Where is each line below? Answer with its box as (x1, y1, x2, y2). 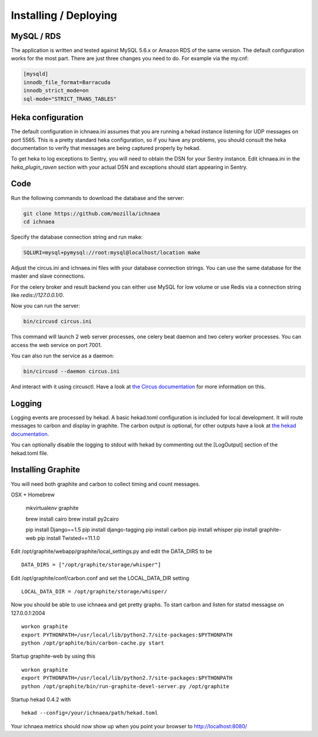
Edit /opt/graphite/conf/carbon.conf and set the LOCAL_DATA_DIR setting (11, 574, 190, 582)
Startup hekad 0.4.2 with (11, 696, 71, 703)
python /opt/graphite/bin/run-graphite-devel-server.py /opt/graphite (21, 683, 230, 689)
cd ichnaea (23, 218, 55, 225)
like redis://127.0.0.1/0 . (11, 292, 64, 299)
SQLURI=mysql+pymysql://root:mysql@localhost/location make (23, 249, 201, 256)
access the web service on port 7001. (11, 341, 102, 348)
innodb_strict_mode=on (23, 87, 89, 94)
